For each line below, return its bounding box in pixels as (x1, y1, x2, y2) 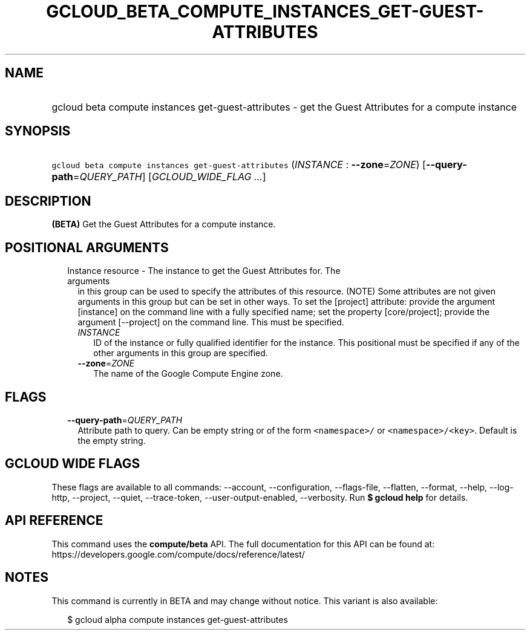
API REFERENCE (5, 513, 103, 529)
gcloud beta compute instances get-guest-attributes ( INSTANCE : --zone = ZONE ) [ (51, 158, 426, 171)
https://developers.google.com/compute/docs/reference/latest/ (51, 549, 305, 559)
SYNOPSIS (5, 123, 71, 139)
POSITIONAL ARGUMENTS (5, 239, 169, 255)
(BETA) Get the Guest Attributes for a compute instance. (51, 219, 276, 230)
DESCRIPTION (5, 193, 91, 209)
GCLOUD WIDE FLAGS (5, 456, 140, 472)
